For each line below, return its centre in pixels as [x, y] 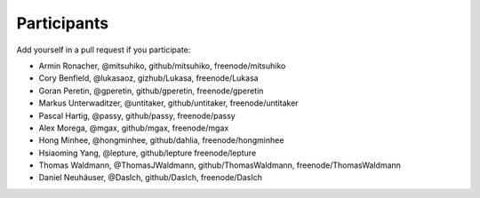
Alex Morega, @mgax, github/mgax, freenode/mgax [134, 128]
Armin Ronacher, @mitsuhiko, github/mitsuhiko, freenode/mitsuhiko [162, 66]
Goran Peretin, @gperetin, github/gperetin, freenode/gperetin [151, 91]
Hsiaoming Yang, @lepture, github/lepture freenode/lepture [148, 153]
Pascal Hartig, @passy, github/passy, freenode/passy [137, 115]
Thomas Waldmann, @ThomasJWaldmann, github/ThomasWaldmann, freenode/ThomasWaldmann [220, 165]
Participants [63, 23]
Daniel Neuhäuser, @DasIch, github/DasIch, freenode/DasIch [150, 178]
